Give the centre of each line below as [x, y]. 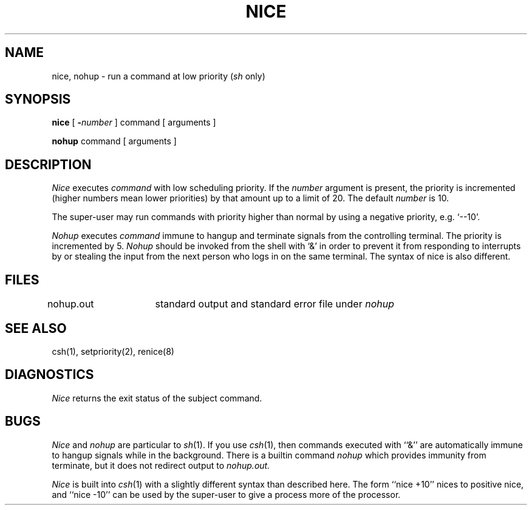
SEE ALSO [36, 328]
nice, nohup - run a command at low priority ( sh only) [159, 76]
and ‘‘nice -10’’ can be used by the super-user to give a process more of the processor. [226, 494]
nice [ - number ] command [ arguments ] [134, 122]
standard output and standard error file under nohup [275, 304]
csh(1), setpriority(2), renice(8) [113, 351]
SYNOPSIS [38, 99]
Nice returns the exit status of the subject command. [157, 398]
